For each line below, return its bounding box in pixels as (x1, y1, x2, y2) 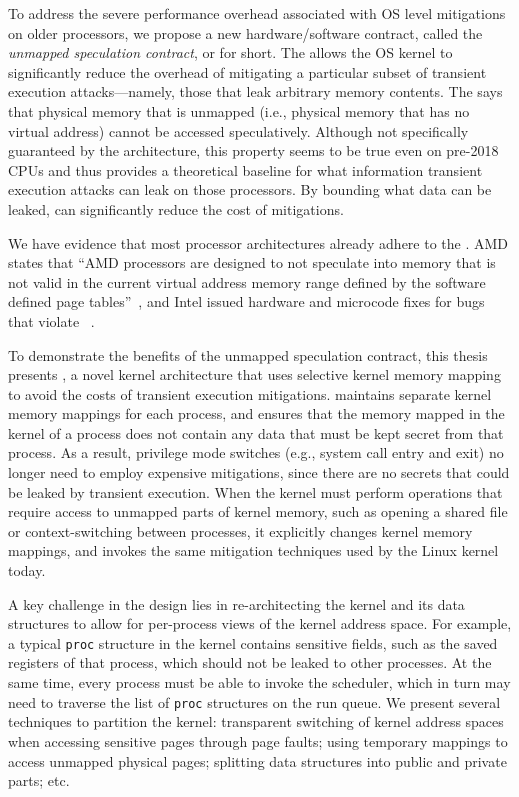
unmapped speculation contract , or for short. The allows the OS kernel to (8, 42, 453, 63)
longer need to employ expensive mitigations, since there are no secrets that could (8, 462, 510, 483)
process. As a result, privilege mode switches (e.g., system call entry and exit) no (8, 442, 504, 463)
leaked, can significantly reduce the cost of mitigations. (8, 198, 344, 219)
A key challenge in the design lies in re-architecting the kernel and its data (8, 593, 465, 614)
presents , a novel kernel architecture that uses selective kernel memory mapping (8, 364, 501, 385)
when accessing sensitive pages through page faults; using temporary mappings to (8, 730, 508, 751)
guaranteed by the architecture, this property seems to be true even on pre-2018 (8, 140, 499, 161)
